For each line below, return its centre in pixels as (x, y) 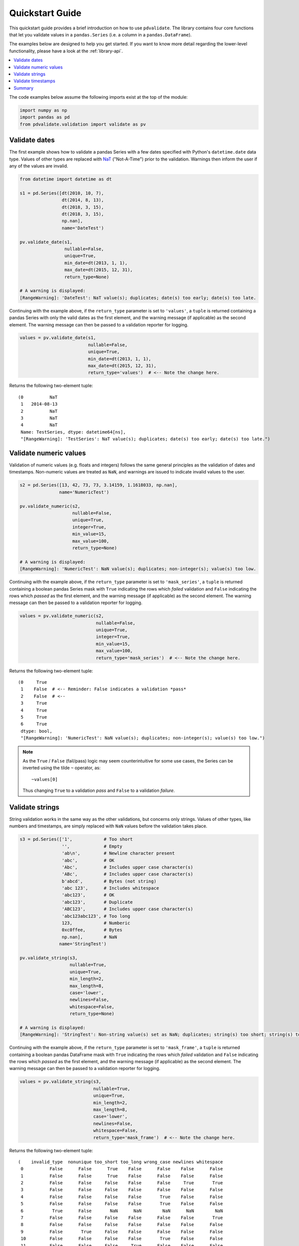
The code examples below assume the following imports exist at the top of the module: (98, 97)
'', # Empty (92, 846)
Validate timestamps (35, 81)
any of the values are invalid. (39, 166)
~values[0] (45, 779)
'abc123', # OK (88, 895)
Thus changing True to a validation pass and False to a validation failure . (99, 790)
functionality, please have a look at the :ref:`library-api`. (66, 51)
